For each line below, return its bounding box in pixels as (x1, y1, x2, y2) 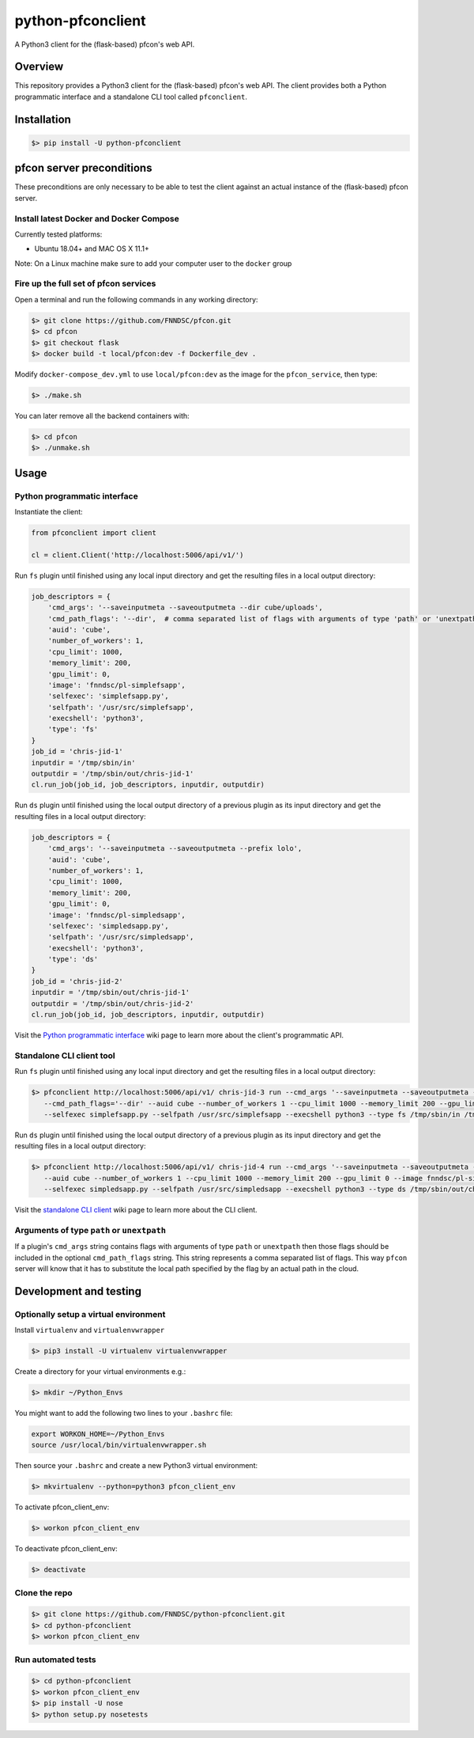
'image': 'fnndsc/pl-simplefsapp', (47, 681, 186, 689)
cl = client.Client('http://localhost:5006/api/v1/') (31, 550, 244, 560)
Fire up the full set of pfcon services (14, 278, 156, 289)
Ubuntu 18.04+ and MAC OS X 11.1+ (34, 244, 150, 253)
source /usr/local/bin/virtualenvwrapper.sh (31, 1440, 207, 1450)
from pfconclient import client (31, 529, 157, 537)
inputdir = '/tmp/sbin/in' (31, 758, 136, 767)
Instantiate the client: (14, 507, 83, 517)
